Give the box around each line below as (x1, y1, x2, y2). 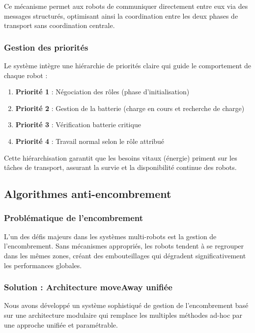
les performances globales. (4, 260, 82, 270)
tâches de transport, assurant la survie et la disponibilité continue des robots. (4, 162, 237, 172)
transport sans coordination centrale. (4, 20, 115, 30)
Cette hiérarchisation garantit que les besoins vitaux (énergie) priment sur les (4, 152, 237, 163)
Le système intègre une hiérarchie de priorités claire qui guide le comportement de (4, 60, 252, 70)
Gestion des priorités (4, 41, 88, 53)
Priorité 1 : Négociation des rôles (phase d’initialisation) (15, 86, 190, 97)
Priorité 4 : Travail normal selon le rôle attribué (15, 136, 165, 146)
